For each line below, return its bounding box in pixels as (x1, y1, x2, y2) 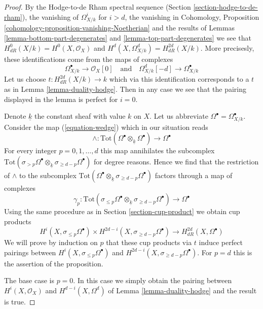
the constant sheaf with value (34, 111, 126, 121)
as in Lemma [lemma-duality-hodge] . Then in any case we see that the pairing (4, 83, 246, 94)
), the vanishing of (22, 11, 79, 22)
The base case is (4, 275, 54, 286)
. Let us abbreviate (149, 111, 208, 121)
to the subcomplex (19, 169, 77, 180)
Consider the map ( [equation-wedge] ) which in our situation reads (4, 121, 208, 132)
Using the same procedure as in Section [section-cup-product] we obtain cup (4, 206, 240, 217)
